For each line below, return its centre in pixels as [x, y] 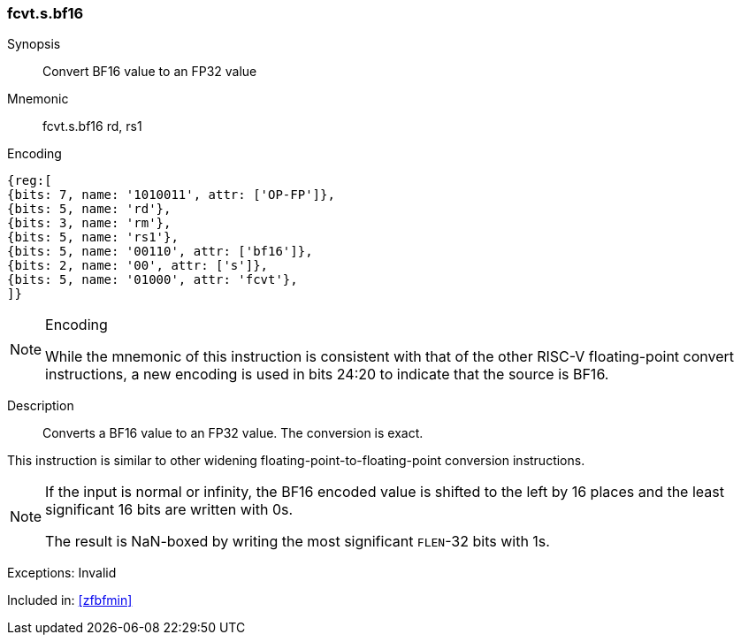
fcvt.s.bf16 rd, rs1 [92, 126]
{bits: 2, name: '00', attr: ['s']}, [138, 266]
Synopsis [34, 44]
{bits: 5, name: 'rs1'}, [93, 237]
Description [41, 406]
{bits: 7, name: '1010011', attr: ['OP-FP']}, [171, 195]
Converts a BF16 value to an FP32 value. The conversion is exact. [233, 433]
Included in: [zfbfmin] [70, 600]
